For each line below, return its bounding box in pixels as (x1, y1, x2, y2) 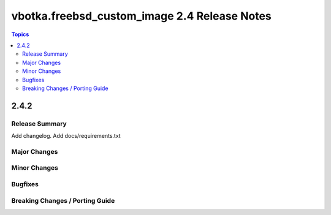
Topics (11, 31, 29, 38)
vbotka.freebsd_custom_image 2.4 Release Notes (11, 9, 272, 23)
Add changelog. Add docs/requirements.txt (11, 132, 121, 140)
